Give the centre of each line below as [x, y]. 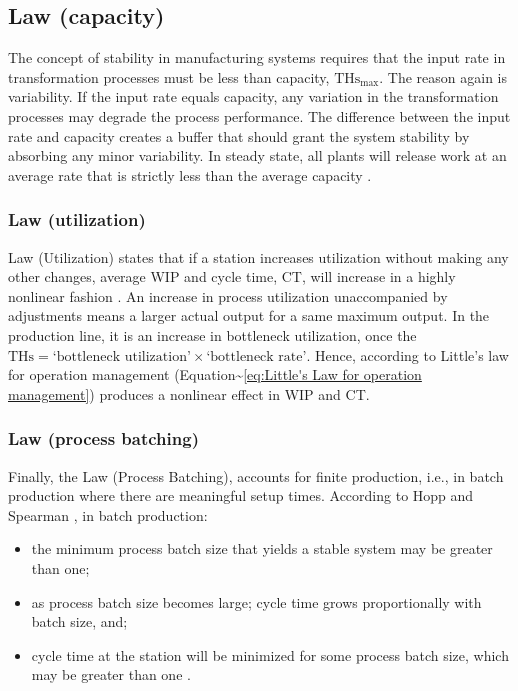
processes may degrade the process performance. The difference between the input [259, 115]
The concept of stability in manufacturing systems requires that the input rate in [257, 57]
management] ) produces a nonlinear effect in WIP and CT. [189, 393]
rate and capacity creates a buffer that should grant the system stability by [239, 135]
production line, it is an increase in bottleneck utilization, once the [212, 334]
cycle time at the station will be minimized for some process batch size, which [270, 654]
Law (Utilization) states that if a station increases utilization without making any [258, 256]
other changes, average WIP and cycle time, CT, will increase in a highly [232, 276]
